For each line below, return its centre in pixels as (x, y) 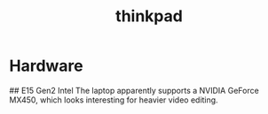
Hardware (46, 66)
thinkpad (149, 16)
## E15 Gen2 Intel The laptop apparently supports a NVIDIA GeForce (134, 90)
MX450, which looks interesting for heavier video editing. (114, 100)
